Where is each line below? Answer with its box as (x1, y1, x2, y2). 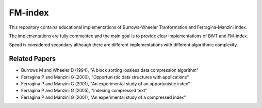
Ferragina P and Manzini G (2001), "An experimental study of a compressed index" (21, 94, 186, 100)
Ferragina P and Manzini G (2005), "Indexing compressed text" (21, 88, 147, 93)
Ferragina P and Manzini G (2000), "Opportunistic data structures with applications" (21, 74, 189, 80)
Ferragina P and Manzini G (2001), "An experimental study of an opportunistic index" (21, 81, 190, 87)
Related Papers (9, 55, 56, 63)
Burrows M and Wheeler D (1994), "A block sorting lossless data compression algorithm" (21, 67, 199, 73)
